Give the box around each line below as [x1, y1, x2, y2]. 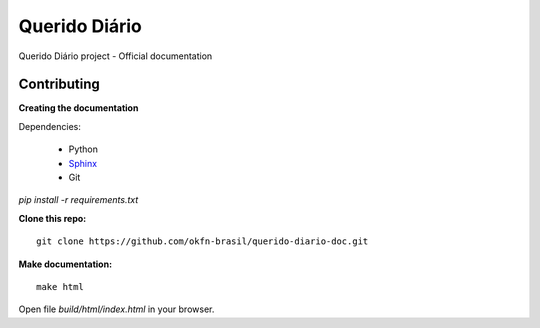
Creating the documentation [18, 102, 139, 114]
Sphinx [68, 157, 98, 169]
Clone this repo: [18, 212, 87, 224]
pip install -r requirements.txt [18, 194, 139, 206]
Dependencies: [18, 120, 82, 132]
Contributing [18, 76, 100, 93]
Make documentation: [18, 258, 113, 270]
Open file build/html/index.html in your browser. [18, 303, 215, 315]
